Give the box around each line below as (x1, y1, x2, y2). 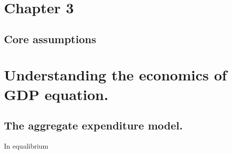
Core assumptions (4, 31, 96, 46)
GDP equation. (4, 84, 109, 104)
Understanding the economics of (4, 65, 227, 85)
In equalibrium (4, 140, 49, 151)
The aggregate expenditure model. (4, 118, 183, 133)
